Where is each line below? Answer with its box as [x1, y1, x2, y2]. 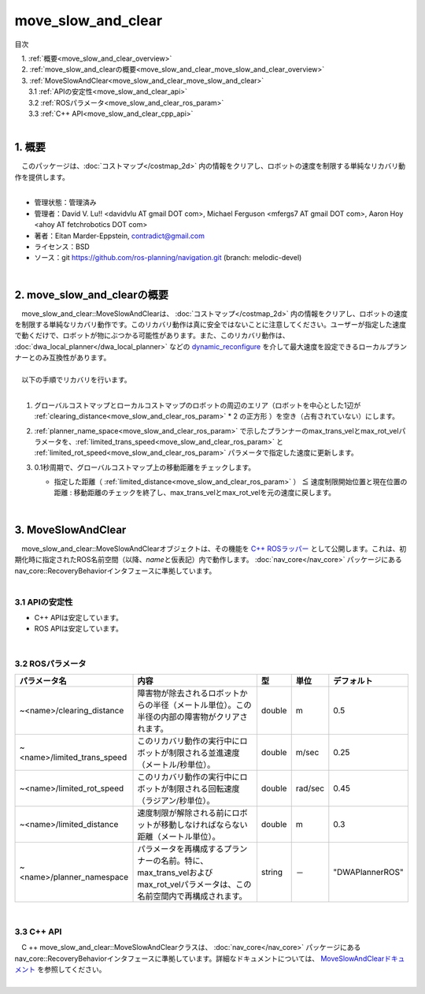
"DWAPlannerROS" [333, 867, 405, 877]
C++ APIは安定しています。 [34, 613, 124, 623]
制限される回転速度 [168, 784, 240, 794]
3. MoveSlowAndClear [14, 523, 127, 536]
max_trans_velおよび [137, 867, 213, 878]
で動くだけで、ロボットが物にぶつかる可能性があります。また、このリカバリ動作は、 [14, 331, 290, 341]
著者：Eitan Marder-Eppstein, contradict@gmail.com [34, 231, 205, 240]
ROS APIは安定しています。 [34, 624, 124, 634]
